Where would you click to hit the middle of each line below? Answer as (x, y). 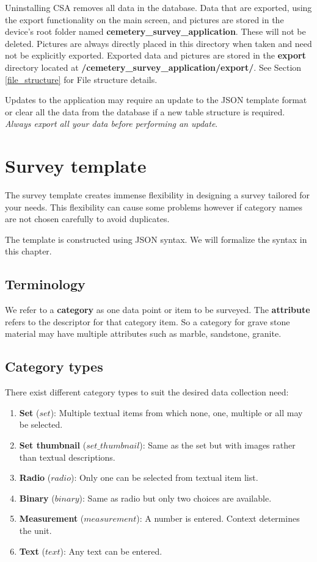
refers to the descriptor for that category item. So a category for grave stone (148, 321)
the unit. (35, 530)
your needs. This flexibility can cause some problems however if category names (154, 207)
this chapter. (28, 251)
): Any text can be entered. (111, 551)
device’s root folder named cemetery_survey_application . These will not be (155, 31)
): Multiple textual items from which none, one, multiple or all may (177, 412)
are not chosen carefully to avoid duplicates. (87, 219)
